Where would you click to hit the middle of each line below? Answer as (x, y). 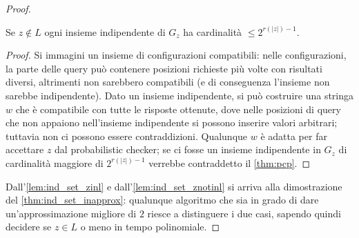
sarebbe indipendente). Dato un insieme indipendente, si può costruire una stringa (180, 95)
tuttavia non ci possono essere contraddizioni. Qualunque (127, 136)
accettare (25, 149)
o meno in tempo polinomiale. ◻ (150, 227)
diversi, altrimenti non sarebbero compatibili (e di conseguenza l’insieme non (168, 82)
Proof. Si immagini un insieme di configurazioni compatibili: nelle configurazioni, (176, 55)
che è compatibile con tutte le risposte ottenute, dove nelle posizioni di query (178, 109)
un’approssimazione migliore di (71, 213)
